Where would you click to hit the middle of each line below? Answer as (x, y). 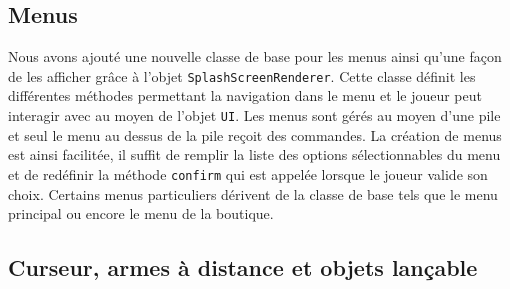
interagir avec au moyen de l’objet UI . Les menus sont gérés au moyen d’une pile (254, 115)
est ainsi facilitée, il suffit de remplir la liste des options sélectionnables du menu (254, 154)
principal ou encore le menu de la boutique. (141, 213)
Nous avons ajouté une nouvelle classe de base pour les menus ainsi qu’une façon (255, 56)
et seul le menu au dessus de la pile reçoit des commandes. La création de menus (255, 134)
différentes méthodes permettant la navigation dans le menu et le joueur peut (245, 95)
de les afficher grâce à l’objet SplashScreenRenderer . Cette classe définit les (242, 75)
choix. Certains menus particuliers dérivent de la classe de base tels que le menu (253, 193)
